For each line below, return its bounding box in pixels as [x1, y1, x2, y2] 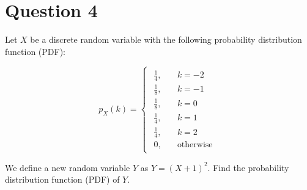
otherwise [177, 141, 213, 150]
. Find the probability [207, 161, 289, 174]
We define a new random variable [5, 161, 130, 174]
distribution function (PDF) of [5, 173, 120, 186]
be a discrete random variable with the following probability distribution [30, 33, 302, 46]
